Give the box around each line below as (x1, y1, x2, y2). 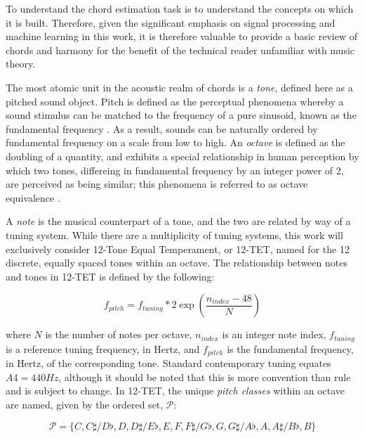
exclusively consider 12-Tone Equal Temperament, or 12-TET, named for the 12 (6, 241, 350, 256)
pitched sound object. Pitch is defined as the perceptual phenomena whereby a (6, 94, 344, 108)
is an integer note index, (222, 327, 326, 342)
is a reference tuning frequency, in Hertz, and (6, 341, 200, 356)
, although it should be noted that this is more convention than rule (58, 369, 351, 384)
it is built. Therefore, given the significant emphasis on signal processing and (6, 15, 336, 30)
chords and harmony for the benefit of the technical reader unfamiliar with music (6, 42, 355, 57)
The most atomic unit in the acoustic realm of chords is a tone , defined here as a (6, 79, 353, 94)
